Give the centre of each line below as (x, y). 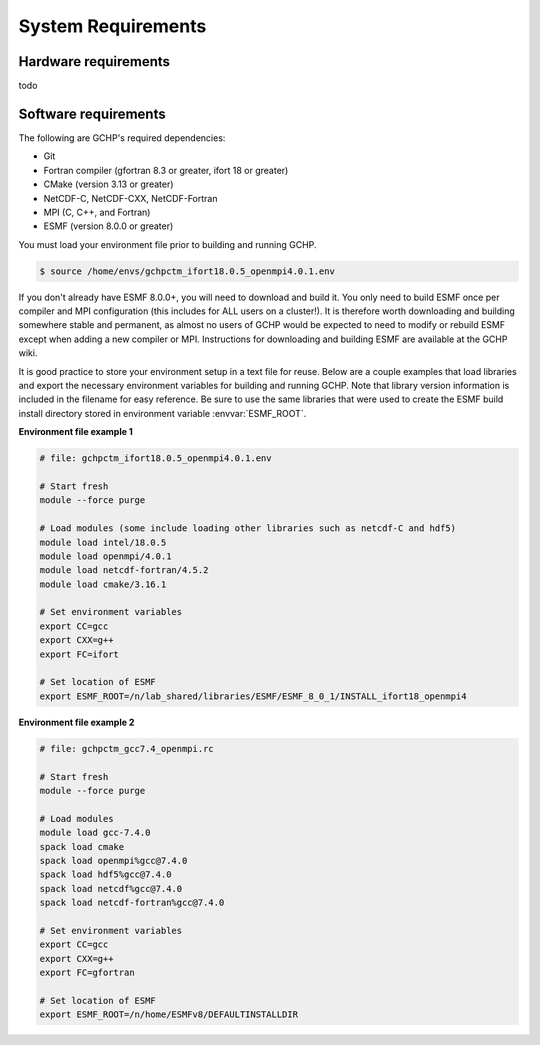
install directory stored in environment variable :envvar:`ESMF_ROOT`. (162, 413)
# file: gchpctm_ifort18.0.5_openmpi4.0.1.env (155, 458)
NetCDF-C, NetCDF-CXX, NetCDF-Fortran (130, 198)
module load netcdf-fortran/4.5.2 (124, 570)
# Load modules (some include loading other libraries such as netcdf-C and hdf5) (248, 528)
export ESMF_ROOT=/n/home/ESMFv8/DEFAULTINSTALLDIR (169, 1014)
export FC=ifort (79, 654)
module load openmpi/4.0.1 (105, 556)
